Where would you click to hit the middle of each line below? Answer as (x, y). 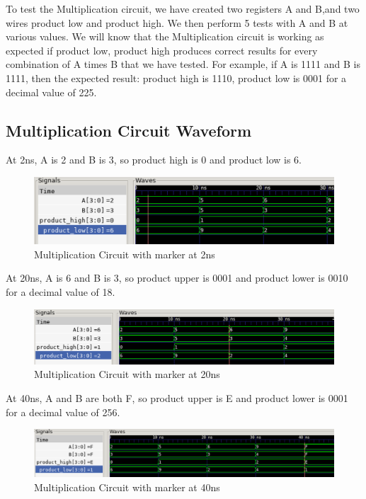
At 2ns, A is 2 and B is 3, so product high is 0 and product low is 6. (154, 160)
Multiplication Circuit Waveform (129, 130)
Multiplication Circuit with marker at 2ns (125, 254)
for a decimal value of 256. (63, 412)
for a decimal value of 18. (61, 291)
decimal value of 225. (51, 92)
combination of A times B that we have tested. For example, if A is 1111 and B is (183, 64)
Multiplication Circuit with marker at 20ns (127, 374)
